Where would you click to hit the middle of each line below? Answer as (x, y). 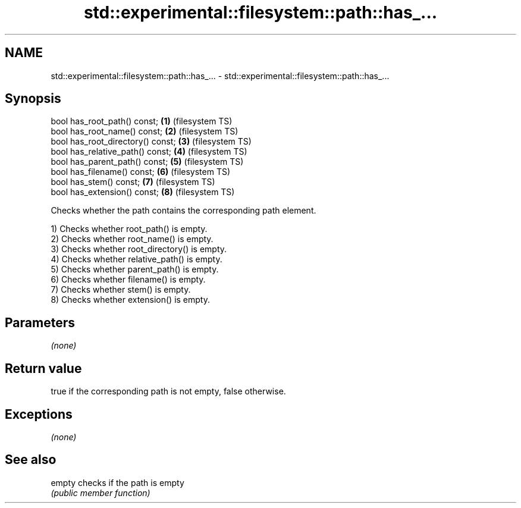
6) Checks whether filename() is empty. (128, 280)
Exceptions (39, 414)
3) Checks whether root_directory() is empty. (139, 249)
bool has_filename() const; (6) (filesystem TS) (141, 172)
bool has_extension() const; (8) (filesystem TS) (143, 192)
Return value (43, 368)
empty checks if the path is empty (117, 482)
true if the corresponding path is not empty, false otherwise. (168, 391)
